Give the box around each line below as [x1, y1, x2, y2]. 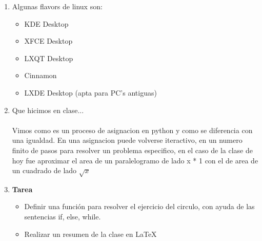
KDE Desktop [24, 18, 69, 29]
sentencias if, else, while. [24, 211, 101, 222]
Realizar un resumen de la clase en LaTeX [24, 228, 157, 239]
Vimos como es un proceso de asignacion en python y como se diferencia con [12, 124, 253, 135]
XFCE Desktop [24, 35, 73, 46]
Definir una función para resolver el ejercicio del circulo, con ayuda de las [24, 201, 255, 212]
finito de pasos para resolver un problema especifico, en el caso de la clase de [12, 144, 253, 155]
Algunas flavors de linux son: [12, 1, 103, 11]
